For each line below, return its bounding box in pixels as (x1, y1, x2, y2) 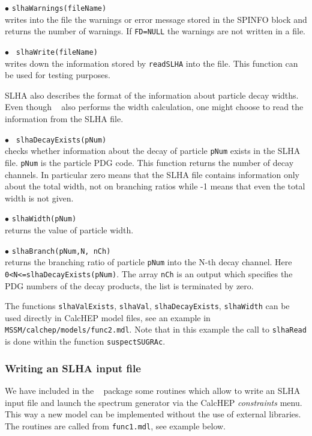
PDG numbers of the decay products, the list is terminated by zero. (5, 279, 254, 292)
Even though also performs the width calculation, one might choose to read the (5, 100, 304, 113)
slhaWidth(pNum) (11, 215, 77, 224)
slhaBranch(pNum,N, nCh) (11, 247, 111, 256)
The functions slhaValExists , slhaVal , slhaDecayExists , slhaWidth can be (5, 299, 290, 312)
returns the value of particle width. (5, 224, 134, 236)
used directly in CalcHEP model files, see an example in (5, 311, 211, 324)
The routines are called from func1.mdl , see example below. (5, 419, 226, 432)
